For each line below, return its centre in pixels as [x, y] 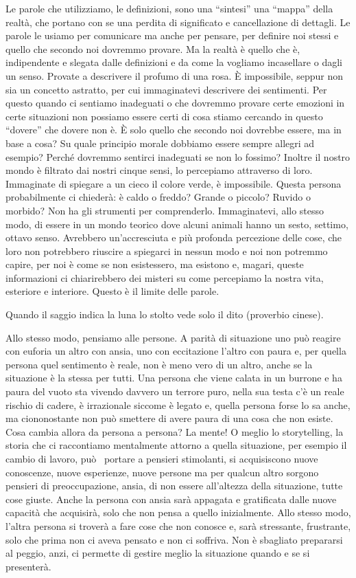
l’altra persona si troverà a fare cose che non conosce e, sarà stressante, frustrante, [178, 525]
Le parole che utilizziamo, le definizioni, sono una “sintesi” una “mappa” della [169, 8]
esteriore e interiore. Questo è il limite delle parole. [112, 291]
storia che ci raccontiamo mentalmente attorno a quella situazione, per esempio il [176, 445]
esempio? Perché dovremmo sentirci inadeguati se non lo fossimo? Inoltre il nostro [178, 156]
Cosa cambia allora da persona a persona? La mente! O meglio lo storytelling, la [175, 431]
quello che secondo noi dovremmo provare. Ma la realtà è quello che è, [153, 48]
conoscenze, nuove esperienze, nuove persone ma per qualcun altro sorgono [162, 472]
